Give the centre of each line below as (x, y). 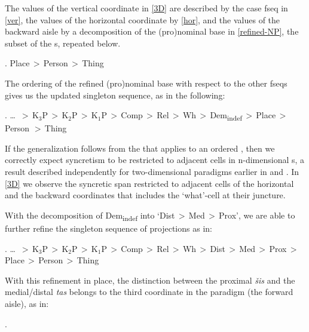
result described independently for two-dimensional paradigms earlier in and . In (152, 172)
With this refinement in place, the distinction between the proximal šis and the (150, 280)
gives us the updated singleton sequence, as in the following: (115, 95)
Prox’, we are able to (257, 215)
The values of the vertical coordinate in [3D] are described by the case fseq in (146, 8)
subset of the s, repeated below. (63, 43)
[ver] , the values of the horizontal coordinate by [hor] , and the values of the (143, 19)
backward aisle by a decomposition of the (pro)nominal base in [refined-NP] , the (152, 31)
